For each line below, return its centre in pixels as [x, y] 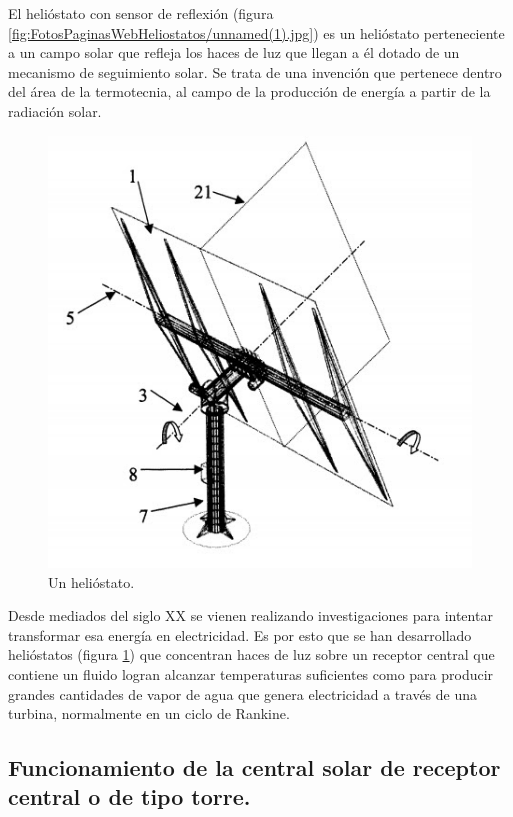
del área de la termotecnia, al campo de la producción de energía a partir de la [249, 91]
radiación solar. [55, 110]
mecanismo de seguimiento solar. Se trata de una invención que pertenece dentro [255, 71]
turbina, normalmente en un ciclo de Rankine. [149, 713]
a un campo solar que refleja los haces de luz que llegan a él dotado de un [234, 52]
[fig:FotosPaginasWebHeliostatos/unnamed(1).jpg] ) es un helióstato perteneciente [256, 32]
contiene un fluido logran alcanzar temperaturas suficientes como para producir [251, 673]
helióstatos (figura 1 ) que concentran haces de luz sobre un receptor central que [251, 654]
